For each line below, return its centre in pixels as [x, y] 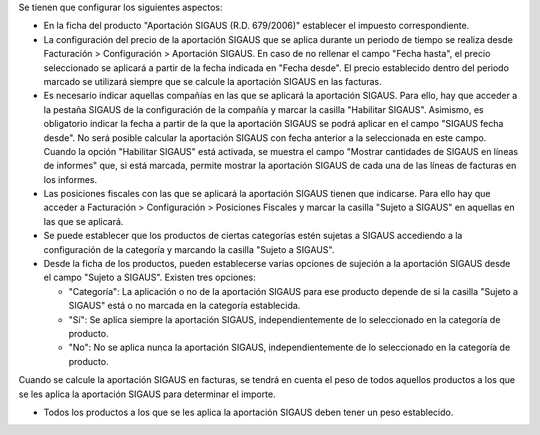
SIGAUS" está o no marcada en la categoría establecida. [184, 306]
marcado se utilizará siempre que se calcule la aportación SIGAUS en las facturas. [212, 81]
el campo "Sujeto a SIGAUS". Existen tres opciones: [149, 277]
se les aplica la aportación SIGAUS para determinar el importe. [147, 394]
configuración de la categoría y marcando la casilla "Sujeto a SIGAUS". [189, 249]
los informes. [70, 179]
